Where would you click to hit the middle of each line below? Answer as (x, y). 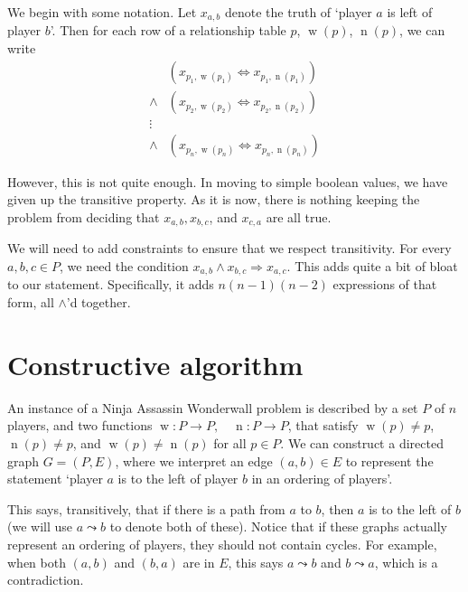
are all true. (299, 216)
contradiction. (46, 580)
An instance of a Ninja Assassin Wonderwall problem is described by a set (213, 407)
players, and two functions (80, 425)
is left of (410, 12)
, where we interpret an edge (194, 460)
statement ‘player (55, 479)
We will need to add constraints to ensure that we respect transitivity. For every (229, 248)
